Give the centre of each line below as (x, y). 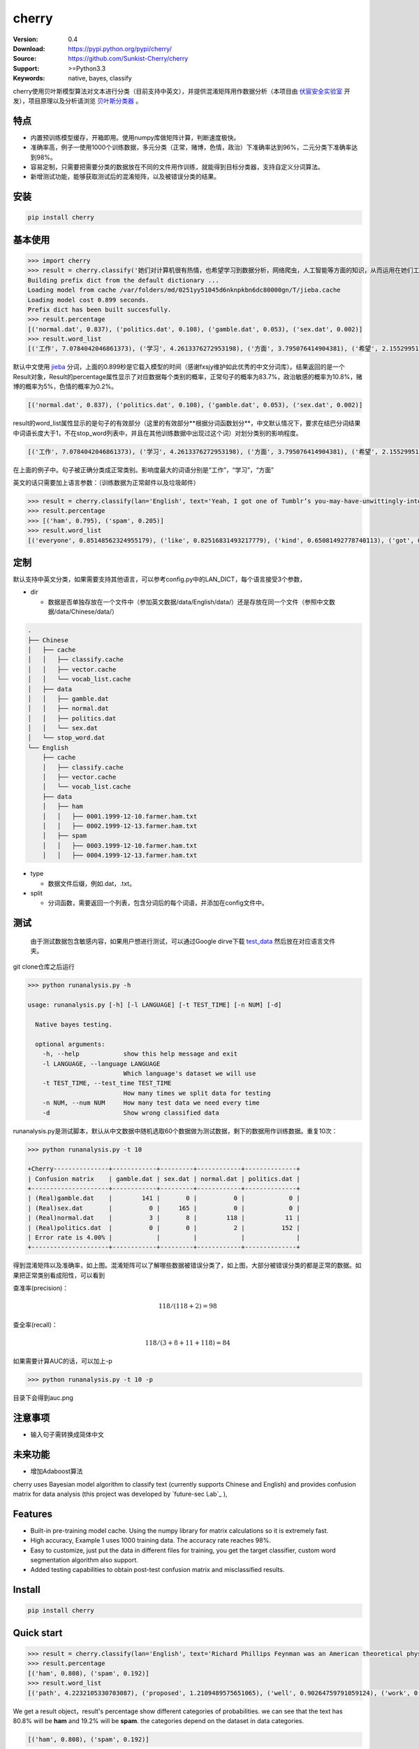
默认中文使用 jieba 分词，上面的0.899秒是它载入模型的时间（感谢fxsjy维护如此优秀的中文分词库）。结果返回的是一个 (179, 367)
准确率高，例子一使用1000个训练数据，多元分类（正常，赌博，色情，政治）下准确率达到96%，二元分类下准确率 (191, 148)
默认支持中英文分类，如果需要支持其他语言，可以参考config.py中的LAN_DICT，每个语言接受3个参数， (160, 579)
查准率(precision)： (41, 1288)
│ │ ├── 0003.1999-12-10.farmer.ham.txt (120, 845)
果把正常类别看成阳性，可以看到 (59, 1275)
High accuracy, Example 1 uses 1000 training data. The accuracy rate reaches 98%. (151, 1541)
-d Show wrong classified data (131, 1113)
